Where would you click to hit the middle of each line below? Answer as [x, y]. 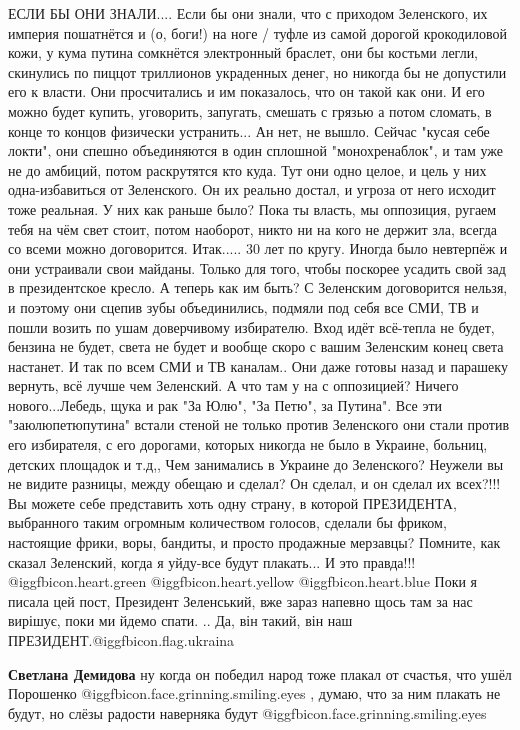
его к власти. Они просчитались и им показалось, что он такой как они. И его [246, 91]
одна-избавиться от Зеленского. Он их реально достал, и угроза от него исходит [252, 189]
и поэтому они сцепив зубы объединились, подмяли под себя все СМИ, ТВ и [243, 306]
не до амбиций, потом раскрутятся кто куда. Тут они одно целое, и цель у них [247, 169]
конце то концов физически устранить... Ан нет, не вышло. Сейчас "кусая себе [249, 130]
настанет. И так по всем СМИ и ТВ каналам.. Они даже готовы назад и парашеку [258, 365]
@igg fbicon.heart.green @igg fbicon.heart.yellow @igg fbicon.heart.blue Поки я [243, 581]
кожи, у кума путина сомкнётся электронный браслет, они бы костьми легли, [243, 52]
